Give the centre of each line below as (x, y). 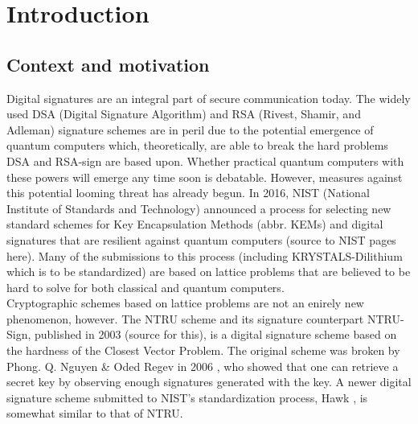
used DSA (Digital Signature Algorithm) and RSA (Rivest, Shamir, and (184, 114)
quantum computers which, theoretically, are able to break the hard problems (197, 145)
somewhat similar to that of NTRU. (95, 413)
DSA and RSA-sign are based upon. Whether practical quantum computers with (205, 161)
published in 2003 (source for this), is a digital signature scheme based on (216, 334)
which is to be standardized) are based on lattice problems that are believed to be (209, 272)
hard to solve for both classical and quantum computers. (145, 287)
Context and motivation (108, 64)
